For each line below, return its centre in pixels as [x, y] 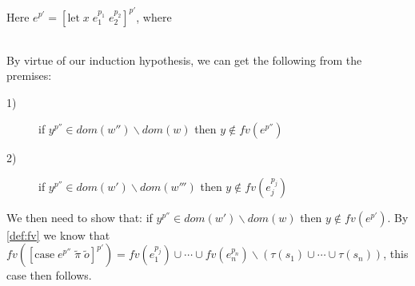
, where [154, 16]
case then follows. [49, 275]
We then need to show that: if [80, 217]
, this [396, 254]
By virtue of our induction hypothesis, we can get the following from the [184, 60]
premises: [29, 75]
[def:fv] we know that [58, 234]
